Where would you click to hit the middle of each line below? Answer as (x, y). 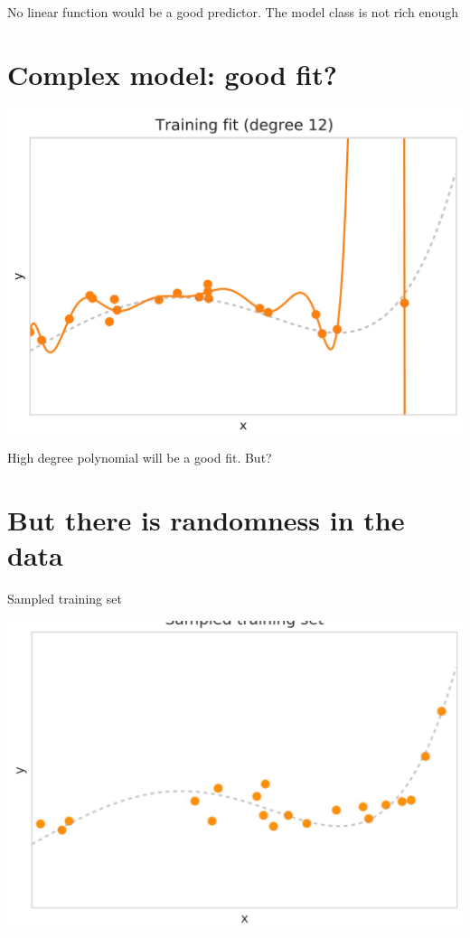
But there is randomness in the (206, 519)
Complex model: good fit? (172, 74)
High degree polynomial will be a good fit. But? (140, 458)
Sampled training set (65, 599)
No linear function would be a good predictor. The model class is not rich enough (233, 12)
